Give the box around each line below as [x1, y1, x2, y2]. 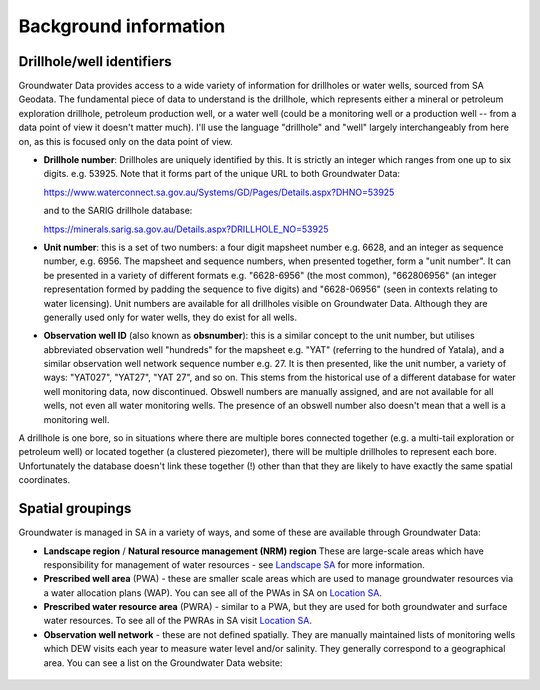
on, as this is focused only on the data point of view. [18, 135, 234, 147]
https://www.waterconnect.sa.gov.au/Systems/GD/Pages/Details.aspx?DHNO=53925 [43, 186, 395, 198]
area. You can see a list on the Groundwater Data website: [43, 656, 283, 669]
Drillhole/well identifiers [18, 53, 172, 70]
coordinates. [18, 474, 70, 486]
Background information [18, 15, 226, 37]
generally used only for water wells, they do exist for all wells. [43, 311, 298, 323]
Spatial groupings [18, 500, 132, 517]
